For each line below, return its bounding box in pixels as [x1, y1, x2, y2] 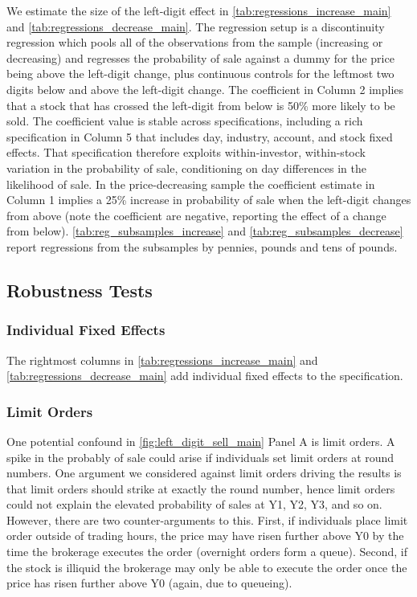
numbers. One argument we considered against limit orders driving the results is [6, 464, 402, 481]
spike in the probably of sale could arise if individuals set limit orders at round [6, 448, 395, 465]
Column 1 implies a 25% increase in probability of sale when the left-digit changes [6, 191, 411, 208]
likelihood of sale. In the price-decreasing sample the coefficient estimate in [6, 175, 375, 192]
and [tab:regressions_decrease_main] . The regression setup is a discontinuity [6, 18, 385, 35]
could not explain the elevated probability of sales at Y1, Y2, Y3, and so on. [6, 496, 382, 513]
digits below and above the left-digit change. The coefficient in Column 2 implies [6, 80, 404, 97]
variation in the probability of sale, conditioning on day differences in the [6, 159, 366, 176]
